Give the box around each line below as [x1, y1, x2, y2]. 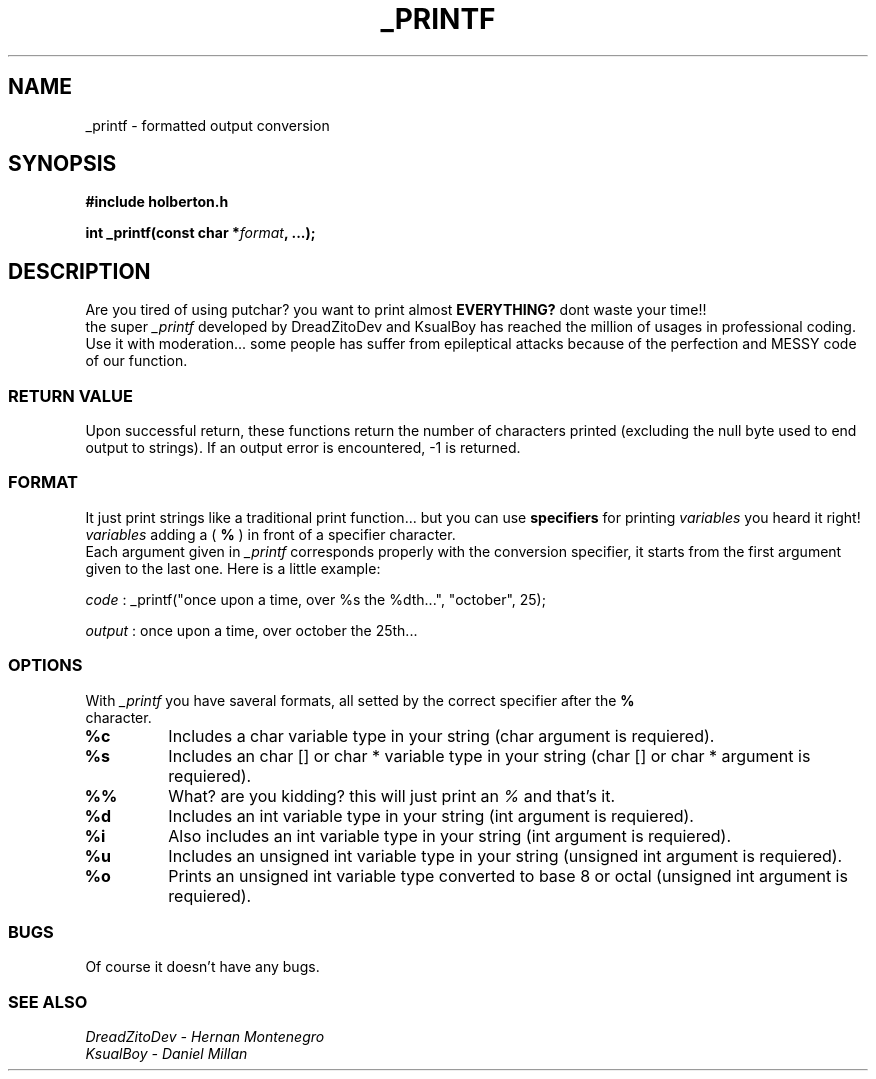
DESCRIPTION [8, 258, 151, 284]
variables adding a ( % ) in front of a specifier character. [85, 525, 456, 543]
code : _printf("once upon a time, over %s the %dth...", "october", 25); [85, 590, 546, 608]
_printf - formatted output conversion [85, 116, 330, 134]
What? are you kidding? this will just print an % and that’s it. [168, 785, 616, 806]
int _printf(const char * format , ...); [85, 224, 316, 242]
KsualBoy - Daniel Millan [85, 1045, 248, 1063]
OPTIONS [8, 655, 83, 676]
